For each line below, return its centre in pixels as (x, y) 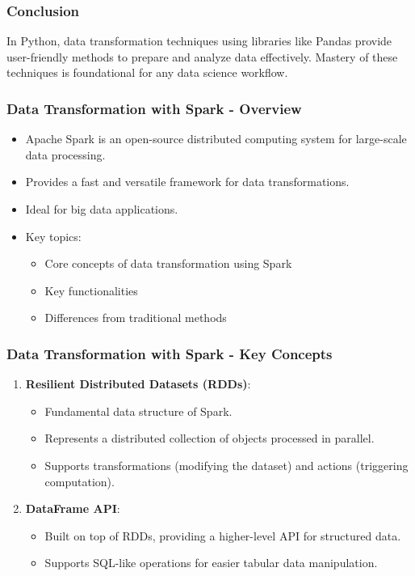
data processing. (65, 154)
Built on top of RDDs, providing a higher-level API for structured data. (223, 535)
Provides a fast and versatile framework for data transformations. (187, 182)
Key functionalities (91, 290)
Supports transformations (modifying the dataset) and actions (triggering (226, 465)
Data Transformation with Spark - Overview (154, 108)
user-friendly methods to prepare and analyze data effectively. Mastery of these (202, 56)
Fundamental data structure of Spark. (138, 411)
